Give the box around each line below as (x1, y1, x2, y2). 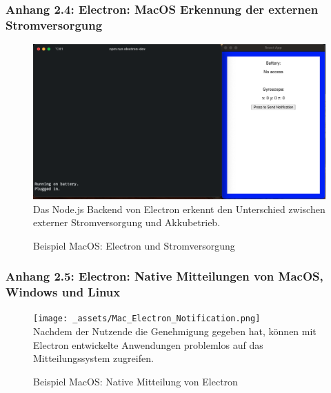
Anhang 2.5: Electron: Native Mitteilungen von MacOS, (6, 268, 323, 285)
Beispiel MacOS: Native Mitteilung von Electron (33, 374, 238, 388)
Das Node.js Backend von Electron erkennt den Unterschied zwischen (33, 201, 325, 216)
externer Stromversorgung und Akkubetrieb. (33, 215, 221, 230)
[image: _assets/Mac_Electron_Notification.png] (33, 314, 261, 324)
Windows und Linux (6, 283, 121, 301)
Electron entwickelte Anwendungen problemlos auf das (33, 337, 263, 352)
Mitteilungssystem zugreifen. (33, 351, 154, 365)
